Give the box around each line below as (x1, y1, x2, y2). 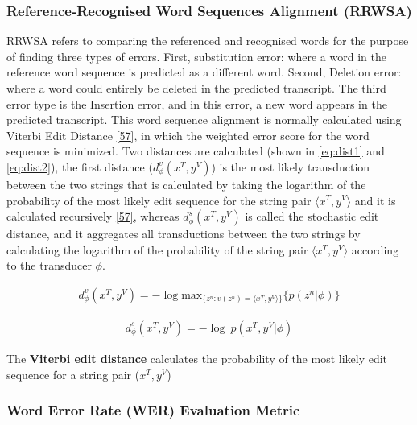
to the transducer (6, 257, 92, 274)
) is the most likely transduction (211, 158, 370, 175)
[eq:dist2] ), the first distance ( (6, 158, 153, 175)
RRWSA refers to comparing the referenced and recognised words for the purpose (6, 32, 409, 49)
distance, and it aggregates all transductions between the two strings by (6, 225, 361, 242)
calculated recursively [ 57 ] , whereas (6, 208, 180, 225)
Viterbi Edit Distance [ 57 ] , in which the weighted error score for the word (6, 126, 370, 143)
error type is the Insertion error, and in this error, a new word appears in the (6, 95, 387, 112)
